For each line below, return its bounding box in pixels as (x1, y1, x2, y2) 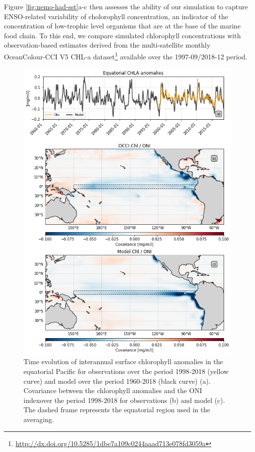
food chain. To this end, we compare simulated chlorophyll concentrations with (4, 30, 241, 40)
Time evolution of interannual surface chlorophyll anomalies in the (24, 356, 223, 367)
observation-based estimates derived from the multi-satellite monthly (4, 40, 210, 50)
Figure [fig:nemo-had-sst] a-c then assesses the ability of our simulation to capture (4, 1, 248, 11)
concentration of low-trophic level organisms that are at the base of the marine (4, 21, 241, 31)
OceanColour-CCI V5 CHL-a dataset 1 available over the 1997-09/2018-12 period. (4, 50, 248, 61)
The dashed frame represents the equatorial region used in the (24, 404, 210, 415)
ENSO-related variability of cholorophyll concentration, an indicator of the (4, 11, 229, 21)
